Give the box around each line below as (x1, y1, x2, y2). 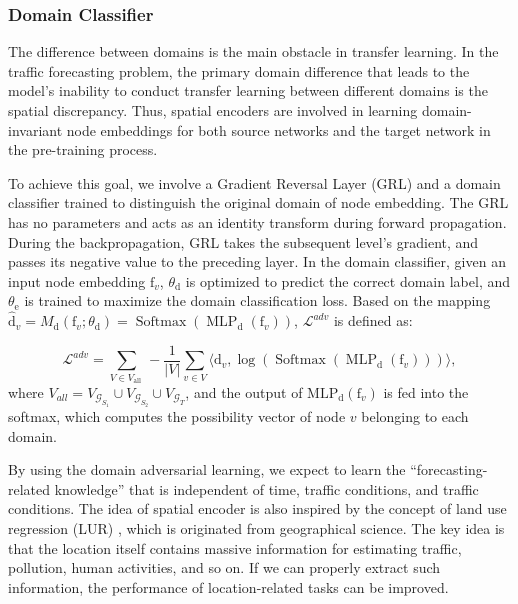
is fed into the (383, 381, 469, 402)
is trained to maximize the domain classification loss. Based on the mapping (24, 290, 491, 311)
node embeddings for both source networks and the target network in (66, 119, 491, 140)
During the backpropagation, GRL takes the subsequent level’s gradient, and (8, 231, 479, 252)
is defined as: (333, 310, 413, 331)
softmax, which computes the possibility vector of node (8, 406, 346, 427)
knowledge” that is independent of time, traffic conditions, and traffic (54, 478, 479, 499)
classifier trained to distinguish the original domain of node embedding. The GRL (8, 192, 509, 213)
